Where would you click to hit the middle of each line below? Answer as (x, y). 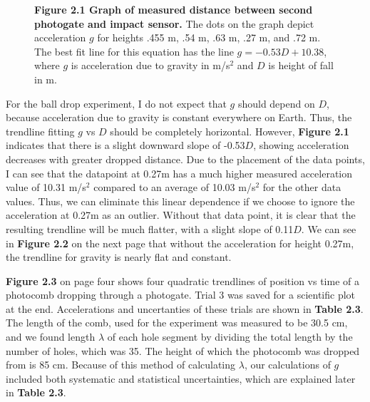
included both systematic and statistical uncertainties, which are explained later (181, 378)
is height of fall (301, 65)
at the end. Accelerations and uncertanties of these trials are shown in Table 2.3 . (185, 308)
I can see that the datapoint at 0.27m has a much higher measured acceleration (179, 173)
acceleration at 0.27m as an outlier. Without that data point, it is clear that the (181, 215)
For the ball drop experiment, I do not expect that (116, 103)
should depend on (276, 103)
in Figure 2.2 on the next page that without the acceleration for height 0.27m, (180, 243)
